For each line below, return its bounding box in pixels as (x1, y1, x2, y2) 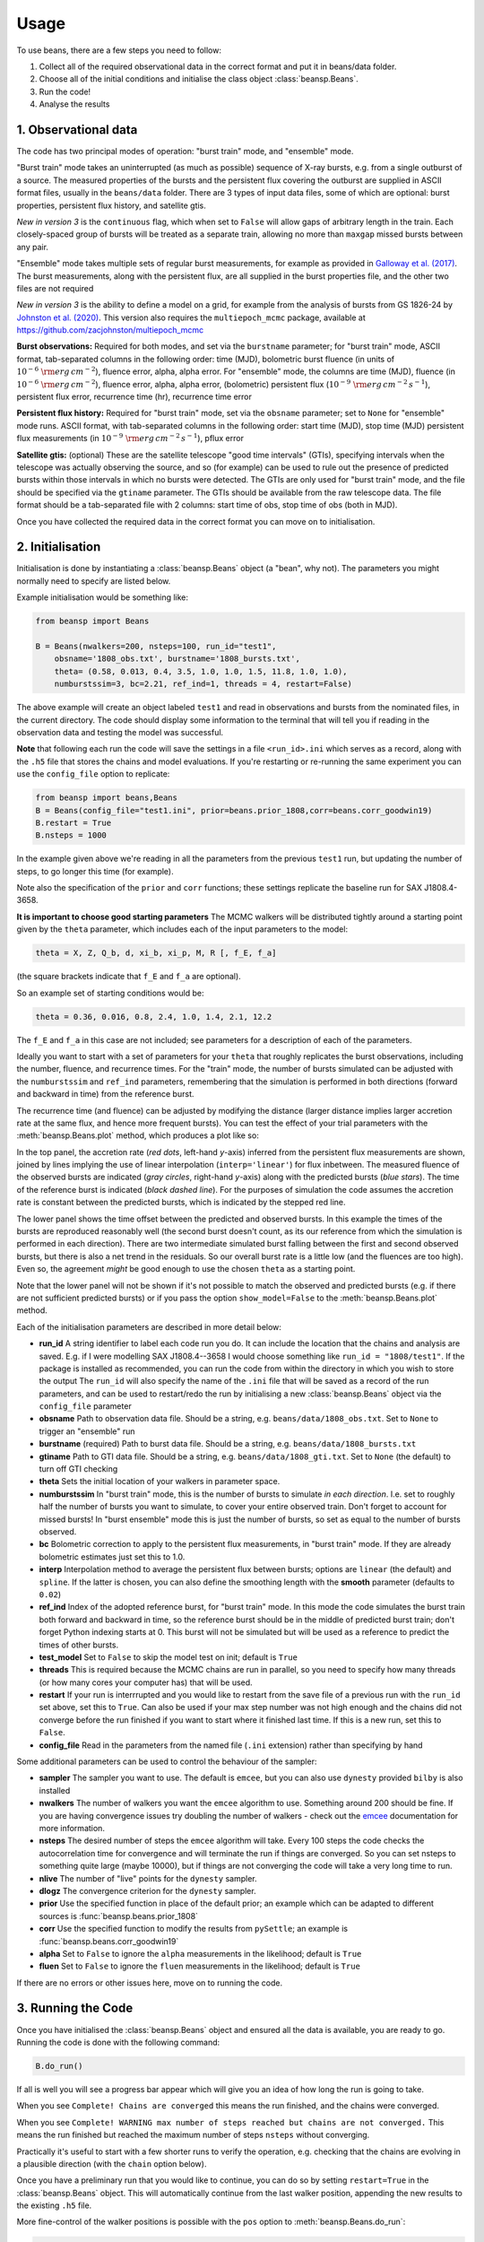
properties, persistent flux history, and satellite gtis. (16, 200, 206, 211)
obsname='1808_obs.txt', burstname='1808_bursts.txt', (54, 654, 300, 664)
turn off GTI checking (39, 1464, 118, 1474)
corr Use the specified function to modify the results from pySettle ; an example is (39, 1924, 349, 1934)
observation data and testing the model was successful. (16, 726, 224, 737)
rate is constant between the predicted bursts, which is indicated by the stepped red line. (16, 1197, 346, 1208)
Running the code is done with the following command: (16, 2037, 220, 2047)
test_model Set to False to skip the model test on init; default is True (39, 1651, 298, 1663)
